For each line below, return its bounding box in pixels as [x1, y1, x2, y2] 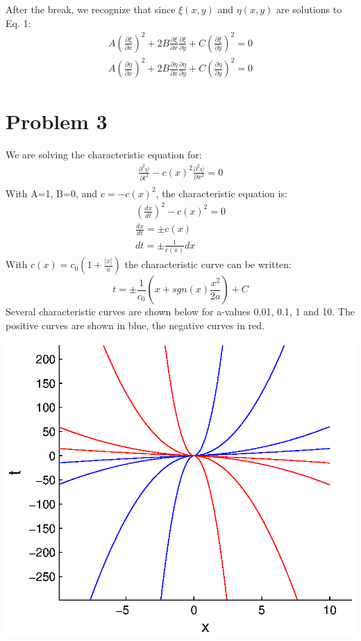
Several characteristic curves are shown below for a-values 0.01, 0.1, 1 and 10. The [6, 304, 355, 319]
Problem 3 [6, 107, 108, 135]
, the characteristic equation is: [156, 185, 287, 200]
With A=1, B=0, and [6, 185, 98, 200]
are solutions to [276, 2, 342, 16]
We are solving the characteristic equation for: [6, 147, 202, 162]
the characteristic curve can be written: [124, 257, 292, 272]
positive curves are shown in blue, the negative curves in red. [6, 317, 265, 332]
